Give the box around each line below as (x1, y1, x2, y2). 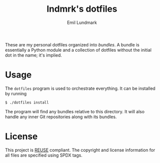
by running (5, 90, 27, 96)
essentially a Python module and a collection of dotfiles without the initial (5, 47, 152, 53)
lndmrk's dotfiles (46, 3, 118, 15)
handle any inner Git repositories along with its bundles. (5, 114, 117, 120)
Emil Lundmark (67, 20, 97, 25)
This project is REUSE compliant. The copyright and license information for (5, 147, 155, 153)
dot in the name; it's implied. (5, 52, 62, 58)
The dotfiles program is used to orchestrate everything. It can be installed (5, 85, 156, 91)
